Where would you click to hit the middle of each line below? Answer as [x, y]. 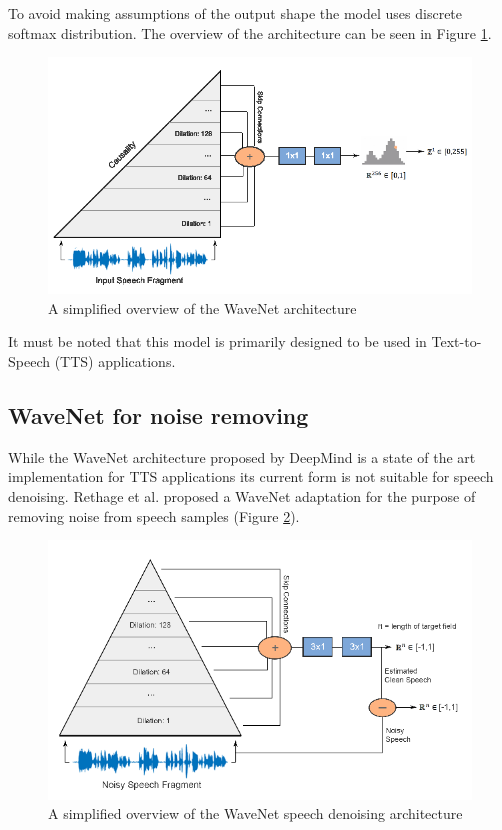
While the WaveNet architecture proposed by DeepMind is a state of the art [242, 456]
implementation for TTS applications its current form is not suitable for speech [251, 476]
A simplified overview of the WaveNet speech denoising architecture [255, 813]
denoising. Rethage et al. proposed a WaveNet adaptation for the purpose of [242, 495]
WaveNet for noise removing [158, 414]
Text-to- [456, 341]
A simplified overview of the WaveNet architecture [202, 307]
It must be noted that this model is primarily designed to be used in [217, 341]
